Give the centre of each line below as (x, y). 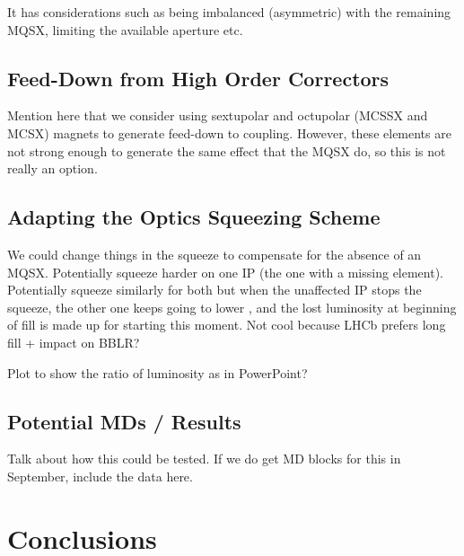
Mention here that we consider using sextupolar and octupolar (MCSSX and (218, 115)
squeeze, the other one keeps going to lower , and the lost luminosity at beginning (232, 307)
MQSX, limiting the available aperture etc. (125, 29)
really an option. (53, 168)
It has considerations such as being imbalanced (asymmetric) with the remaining (229, 12)
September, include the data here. (100, 476)
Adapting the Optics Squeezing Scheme (194, 217)
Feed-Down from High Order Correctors (198, 78)
